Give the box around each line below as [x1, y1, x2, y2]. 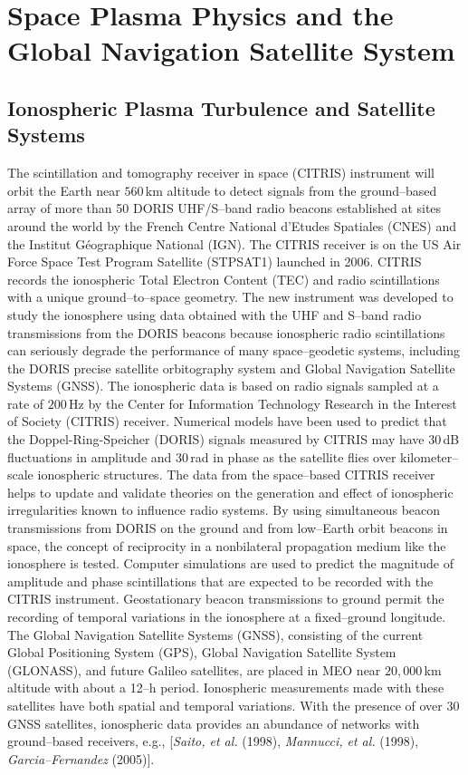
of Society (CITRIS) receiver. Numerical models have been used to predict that [7, 412, 447, 431]
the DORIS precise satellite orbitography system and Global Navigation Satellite [7, 358, 455, 377]
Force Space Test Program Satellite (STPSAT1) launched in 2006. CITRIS [7, 252, 422, 271]
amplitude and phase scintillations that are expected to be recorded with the [7, 571, 434, 590]
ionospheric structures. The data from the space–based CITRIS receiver [37, 465, 435, 484]
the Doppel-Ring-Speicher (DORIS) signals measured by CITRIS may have [7, 430, 425, 449]
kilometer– [400, 447, 459, 466]
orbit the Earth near [7, 180, 120, 199]
